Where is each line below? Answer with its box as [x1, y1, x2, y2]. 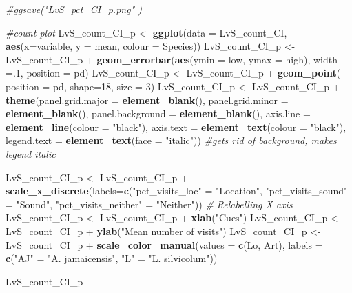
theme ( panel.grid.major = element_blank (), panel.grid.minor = [6, 92, 289, 107]
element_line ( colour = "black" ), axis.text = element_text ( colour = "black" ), [6, 119, 346, 134]
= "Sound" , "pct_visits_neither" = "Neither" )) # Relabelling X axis [6, 196, 293, 211]
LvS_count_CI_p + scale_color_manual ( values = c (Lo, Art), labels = [6, 237, 323, 252]
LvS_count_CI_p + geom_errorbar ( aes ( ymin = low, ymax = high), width [6, 52, 338, 66]
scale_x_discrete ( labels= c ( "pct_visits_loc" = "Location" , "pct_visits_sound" [6, 183, 348, 198]
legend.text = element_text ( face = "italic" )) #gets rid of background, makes [6, 133, 337, 148]
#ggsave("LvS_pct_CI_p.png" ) [6, 2, 142, 16]
